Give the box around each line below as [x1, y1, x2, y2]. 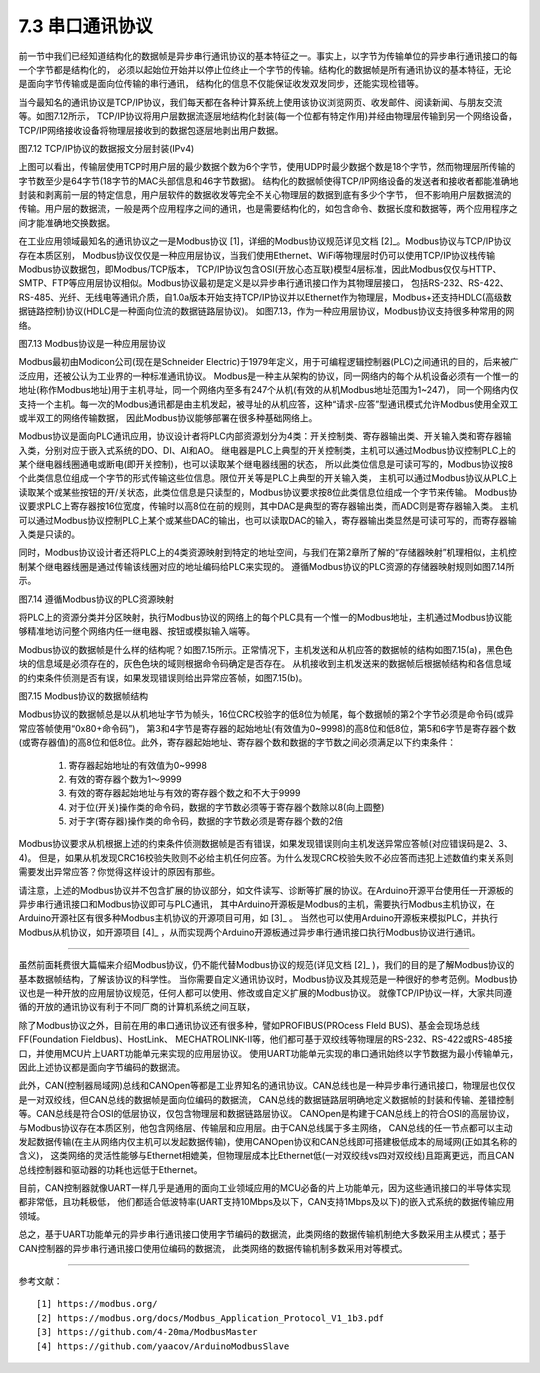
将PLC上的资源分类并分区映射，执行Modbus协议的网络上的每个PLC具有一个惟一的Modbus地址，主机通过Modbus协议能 [18, 611, 512, 623]
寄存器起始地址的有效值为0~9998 [68, 759, 207, 771]
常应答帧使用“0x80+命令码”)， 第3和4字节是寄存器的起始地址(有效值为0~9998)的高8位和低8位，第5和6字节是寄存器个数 [18, 722, 517, 734]
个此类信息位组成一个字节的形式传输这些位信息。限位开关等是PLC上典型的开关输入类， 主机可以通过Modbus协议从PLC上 [18, 472, 518, 484]
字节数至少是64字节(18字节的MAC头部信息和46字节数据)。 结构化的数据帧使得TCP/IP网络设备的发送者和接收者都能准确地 [18, 175, 519, 187]
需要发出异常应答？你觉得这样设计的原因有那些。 [18, 866, 220, 878]
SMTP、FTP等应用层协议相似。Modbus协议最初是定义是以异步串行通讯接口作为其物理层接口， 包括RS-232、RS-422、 [18, 277, 509, 289]
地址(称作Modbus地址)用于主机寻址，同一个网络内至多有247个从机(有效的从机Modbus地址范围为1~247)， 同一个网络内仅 [18, 384, 519, 396]
